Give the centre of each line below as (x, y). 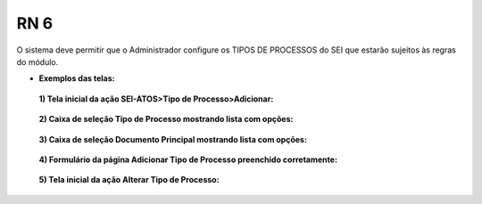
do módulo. (37, 61)
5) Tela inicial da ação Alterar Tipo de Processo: (129, 180)
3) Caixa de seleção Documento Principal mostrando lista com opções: (173, 139)
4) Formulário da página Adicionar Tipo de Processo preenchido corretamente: (188, 159)
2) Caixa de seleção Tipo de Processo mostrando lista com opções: (166, 119)
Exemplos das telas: (77, 78)
